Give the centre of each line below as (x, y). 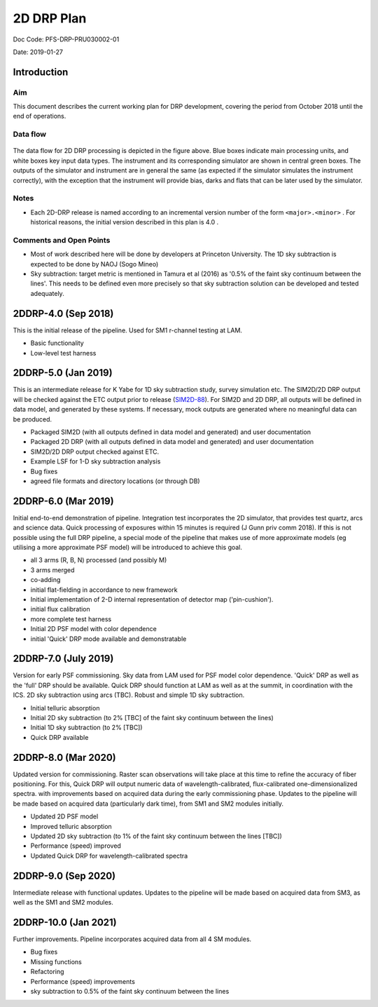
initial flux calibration (60, 609)
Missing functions (56, 961)
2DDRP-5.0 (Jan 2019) (63, 373)
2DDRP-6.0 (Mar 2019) (64, 501)
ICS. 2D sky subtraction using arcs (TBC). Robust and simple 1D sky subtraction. (129, 695)
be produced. (33, 419)
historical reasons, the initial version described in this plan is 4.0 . (125, 222)
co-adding (45, 580)
